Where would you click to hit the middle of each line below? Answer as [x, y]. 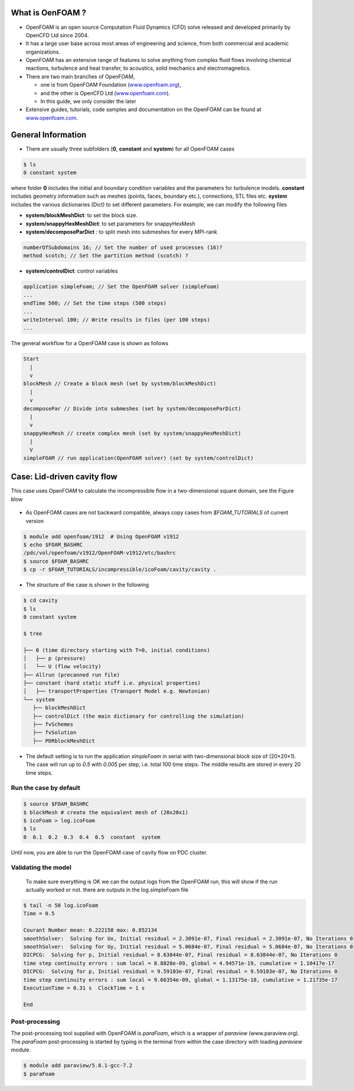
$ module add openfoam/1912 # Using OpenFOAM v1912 [101, 536]
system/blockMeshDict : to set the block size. [82, 215]
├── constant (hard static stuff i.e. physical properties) [112, 683]
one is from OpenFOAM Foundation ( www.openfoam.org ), [111, 85]
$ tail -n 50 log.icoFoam [61, 905]
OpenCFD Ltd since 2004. [57, 35]
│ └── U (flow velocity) [62, 666]
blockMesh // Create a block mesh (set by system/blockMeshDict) [120, 384]
